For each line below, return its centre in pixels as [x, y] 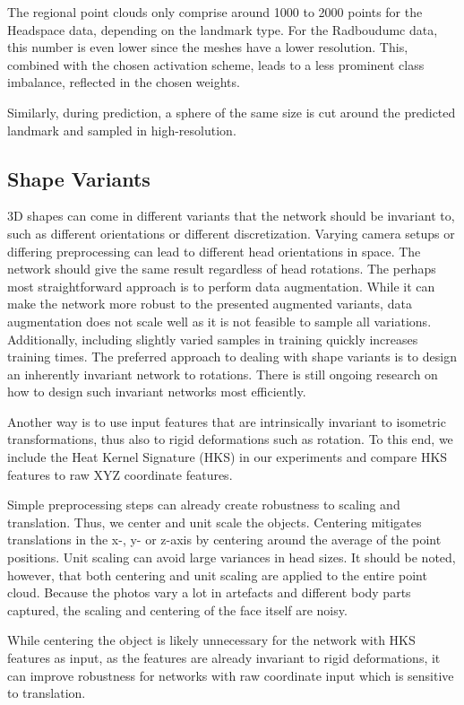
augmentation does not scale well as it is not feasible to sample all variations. [219, 321]
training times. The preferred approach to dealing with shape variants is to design [232, 357]
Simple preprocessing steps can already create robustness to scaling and [204, 505]
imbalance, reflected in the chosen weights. [124, 82]
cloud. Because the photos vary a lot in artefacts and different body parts [209, 592]
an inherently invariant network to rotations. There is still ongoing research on [223, 374]
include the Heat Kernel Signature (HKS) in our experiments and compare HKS [228, 457]
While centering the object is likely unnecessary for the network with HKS [211, 640]
